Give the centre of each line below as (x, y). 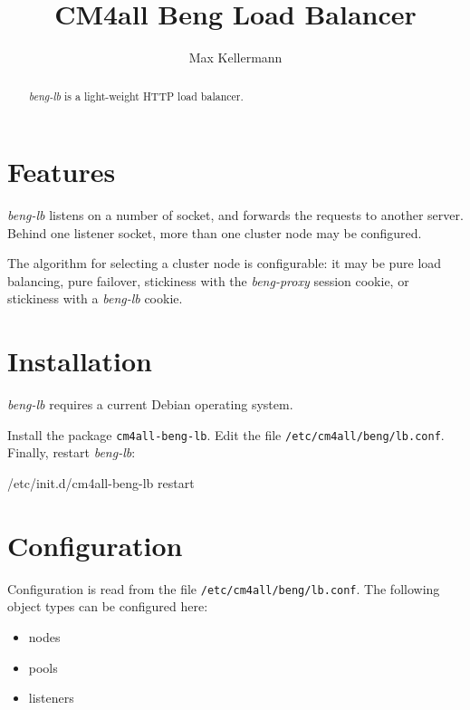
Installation (80, 361)
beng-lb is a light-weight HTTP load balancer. (136, 96)
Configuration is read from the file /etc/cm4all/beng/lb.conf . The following (224, 588)
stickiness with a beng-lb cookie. (95, 298)
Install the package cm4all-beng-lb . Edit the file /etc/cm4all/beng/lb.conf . (226, 434)
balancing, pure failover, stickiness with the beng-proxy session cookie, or (208, 280)
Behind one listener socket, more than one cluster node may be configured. (215, 232)
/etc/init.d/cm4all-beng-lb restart (101, 483)
